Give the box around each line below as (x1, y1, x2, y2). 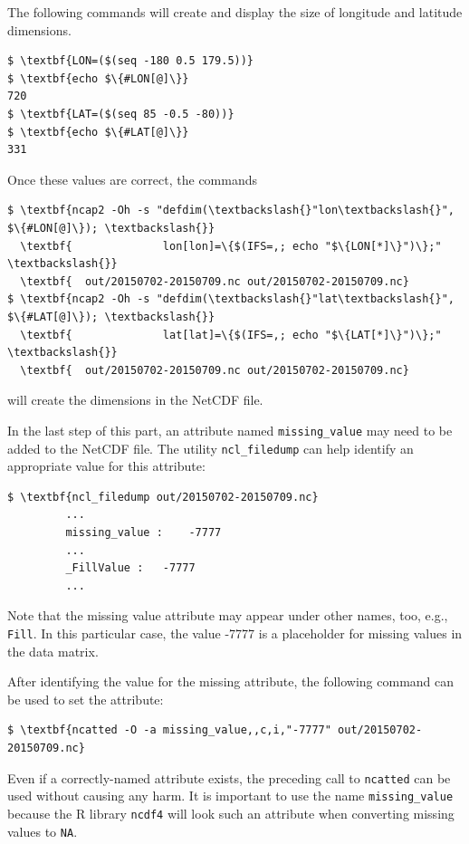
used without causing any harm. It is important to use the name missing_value (7, 786, 454, 805)
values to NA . (7, 821, 78, 840)
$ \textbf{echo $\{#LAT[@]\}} (7, 125, 189, 139)
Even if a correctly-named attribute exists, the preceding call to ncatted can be (7, 768, 451, 787)
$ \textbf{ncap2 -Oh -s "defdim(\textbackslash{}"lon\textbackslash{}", (7, 204, 455, 217)
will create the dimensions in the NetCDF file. (7, 390, 263, 409)
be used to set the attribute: (7, 689, 164, 708)
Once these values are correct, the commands (7, 169, 258, 188)
